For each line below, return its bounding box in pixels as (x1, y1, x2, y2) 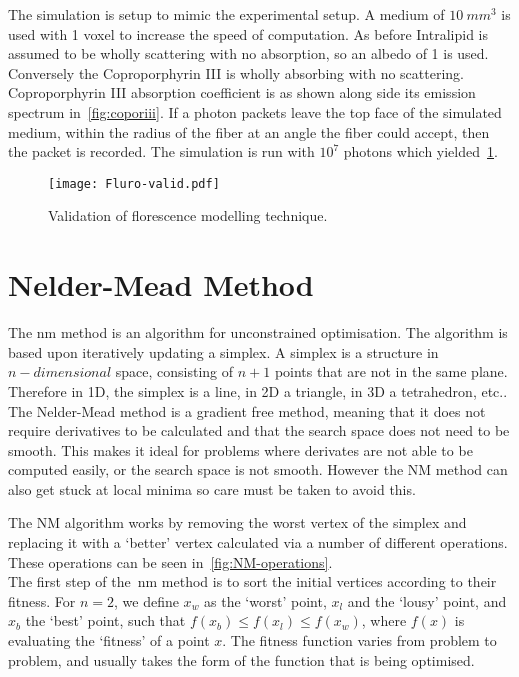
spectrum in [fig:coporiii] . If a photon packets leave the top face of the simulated (8, 101, 502, 122)
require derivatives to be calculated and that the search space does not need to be (8, 420, 510, 441)
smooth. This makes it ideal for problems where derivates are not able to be (8, 439, 473, 460)
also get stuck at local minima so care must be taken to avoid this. (8, 478, 416, 499)
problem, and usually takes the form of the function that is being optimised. (8, 649, 475, 670)
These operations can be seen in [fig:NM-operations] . (8, 551, 333, 572)
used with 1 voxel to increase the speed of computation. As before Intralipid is (8, 23, 488, 44)
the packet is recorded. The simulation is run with (8, 141, 315, 162)
